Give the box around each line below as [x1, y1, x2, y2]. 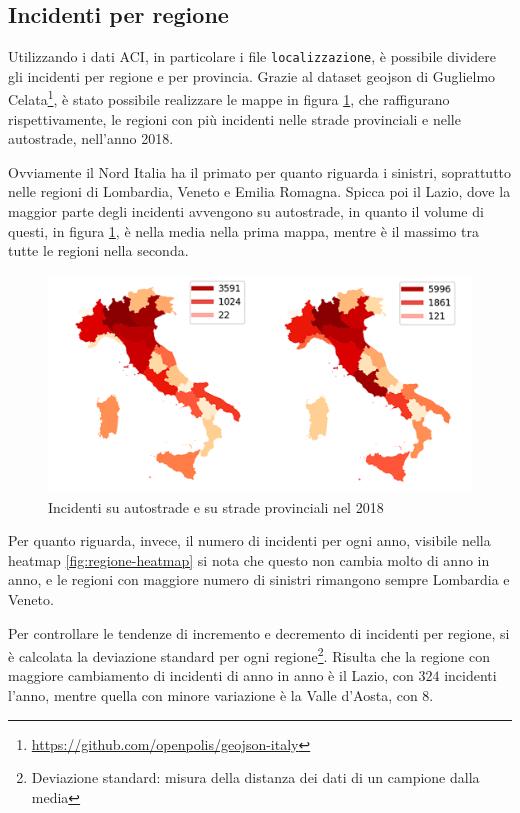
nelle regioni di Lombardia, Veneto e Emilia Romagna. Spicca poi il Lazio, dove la [8, 181, 511, 202]
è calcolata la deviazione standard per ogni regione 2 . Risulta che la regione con [8, 643, 490, 666]
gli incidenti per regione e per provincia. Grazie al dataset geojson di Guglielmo [8, 65, 496, 86]
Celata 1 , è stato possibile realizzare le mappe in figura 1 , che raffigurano [8, 86, 450, 110]
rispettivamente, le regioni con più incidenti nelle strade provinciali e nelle [8, 108, 461, 129]
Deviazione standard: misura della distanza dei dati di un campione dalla [31, 767, 480, 788]
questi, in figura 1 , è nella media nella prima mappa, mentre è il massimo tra [8, 220, 479, 241]
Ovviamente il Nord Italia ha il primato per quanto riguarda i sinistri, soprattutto [8, 161, 512, 182]
